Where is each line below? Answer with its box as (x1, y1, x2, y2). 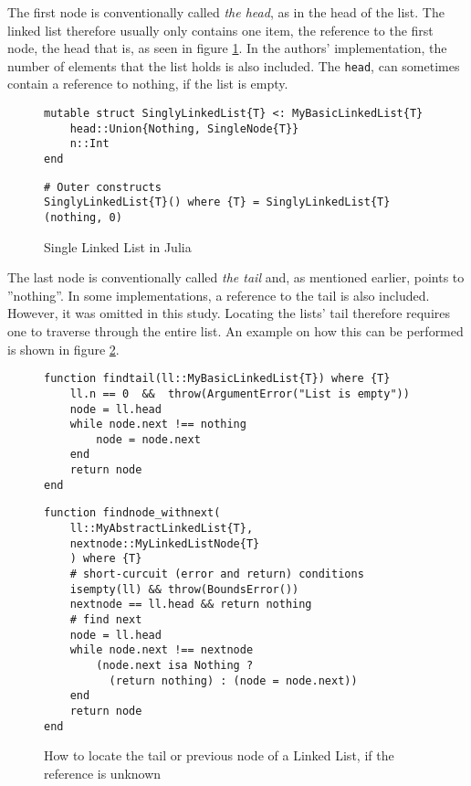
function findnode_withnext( (44, 506, 221, 520)
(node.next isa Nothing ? (96, 659, 254, 672)
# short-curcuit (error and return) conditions (69, 568, 364, 581)
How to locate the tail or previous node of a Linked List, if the (44, 746, 394, 765)
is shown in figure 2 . (7, 339, 120, 358)
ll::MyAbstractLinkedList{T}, (69, 522, 254, 536)
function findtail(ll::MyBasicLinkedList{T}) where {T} (44, 372, 391, 386)
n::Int (69, 137, 110, 151)
